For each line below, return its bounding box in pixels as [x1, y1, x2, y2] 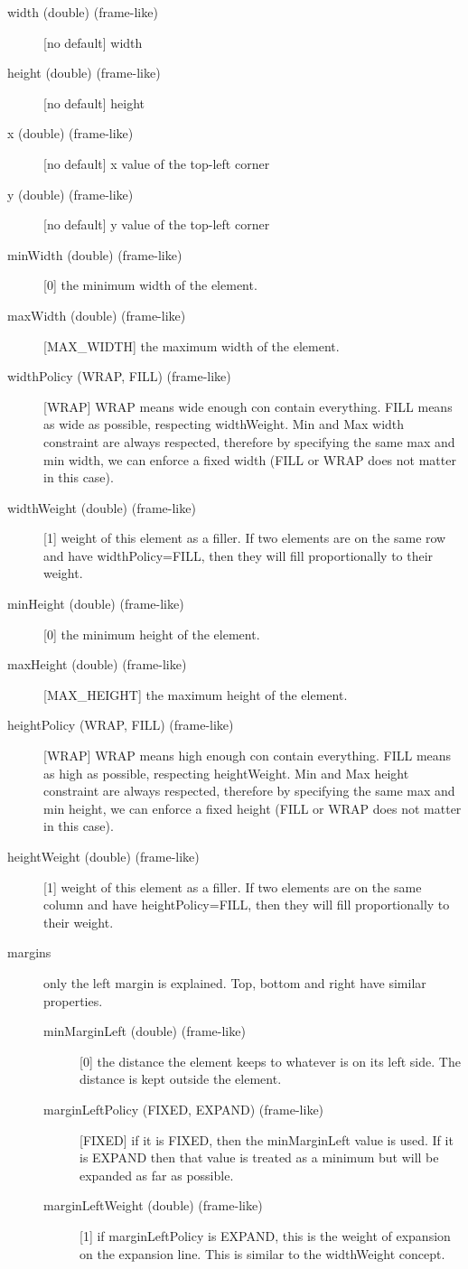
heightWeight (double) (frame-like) [7, 847, 200, 865]
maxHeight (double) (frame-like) [7, 655, 187, 674]
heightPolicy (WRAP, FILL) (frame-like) [7, 715, 234, 734]
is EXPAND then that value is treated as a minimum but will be [80, 1148, 439, 1167]
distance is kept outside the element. [80, 1069, 282, 1088]
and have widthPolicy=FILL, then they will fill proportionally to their [43, 546, 434, 565]
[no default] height [43, 93, 145, 112]
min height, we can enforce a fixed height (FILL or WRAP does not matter [43, 798, 462, 817]
